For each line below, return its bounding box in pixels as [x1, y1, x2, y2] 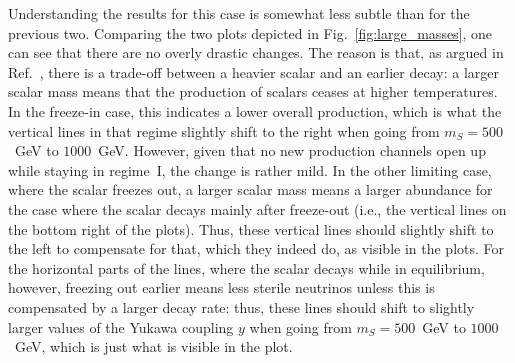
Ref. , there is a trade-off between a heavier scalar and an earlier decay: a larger [8, 61, 499, 82]
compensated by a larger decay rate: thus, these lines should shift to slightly [8, 296, 475, 317]
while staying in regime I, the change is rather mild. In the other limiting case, [8, 159, 492, 180]
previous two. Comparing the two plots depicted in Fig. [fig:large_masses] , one [8, 22, 493, 43]
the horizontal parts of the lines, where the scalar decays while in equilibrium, [8, 257, 485, 278]
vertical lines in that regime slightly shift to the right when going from [8, 120, 440, 141]
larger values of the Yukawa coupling [8, 316, 234, 337]
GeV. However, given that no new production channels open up [98, 140, 486, 161]
